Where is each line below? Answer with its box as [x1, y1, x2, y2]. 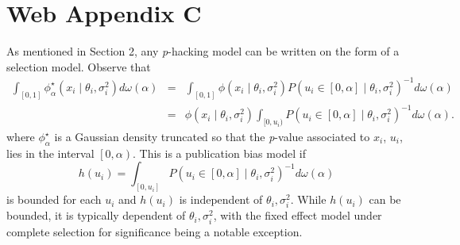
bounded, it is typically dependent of [6, 207, 186, 224]
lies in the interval [6, 144, 95, 161]
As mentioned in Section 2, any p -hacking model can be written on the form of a [6, 43, 400, 59]
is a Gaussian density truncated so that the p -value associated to [54, 128, 370, 145]
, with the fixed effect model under [213, 207, 382, 224]
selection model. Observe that [6, 58, 151, 75]
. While [290, 191, 327, 208]
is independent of [179, 191, 263, 208]
